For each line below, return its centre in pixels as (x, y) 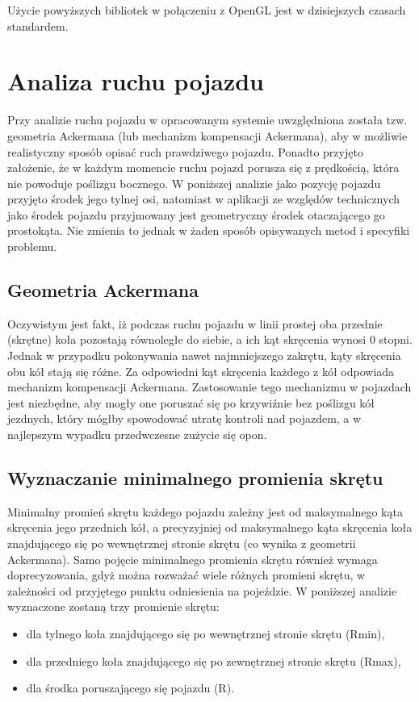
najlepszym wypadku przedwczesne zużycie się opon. (137, 435)
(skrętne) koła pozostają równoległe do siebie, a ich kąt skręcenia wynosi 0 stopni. (210, 339)
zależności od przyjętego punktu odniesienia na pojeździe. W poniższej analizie (202, 590)
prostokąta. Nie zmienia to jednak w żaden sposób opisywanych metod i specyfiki (209, 230)
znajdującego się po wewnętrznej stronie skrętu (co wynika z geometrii (182, 543)
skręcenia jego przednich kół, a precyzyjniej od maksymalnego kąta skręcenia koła (210, 527)
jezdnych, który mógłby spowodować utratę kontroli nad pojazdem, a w (184, 418)
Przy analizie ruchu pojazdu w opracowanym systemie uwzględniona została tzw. (207, 120)
